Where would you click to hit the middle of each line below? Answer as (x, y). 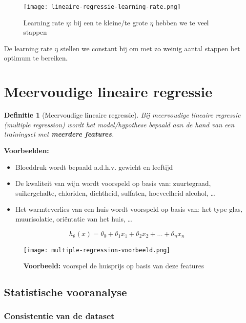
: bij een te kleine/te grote (109, 22)
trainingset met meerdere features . (59, 134)
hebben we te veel (182, 22)
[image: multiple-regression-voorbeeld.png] (97, 250)
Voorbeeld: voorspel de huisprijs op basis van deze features (114, 266)
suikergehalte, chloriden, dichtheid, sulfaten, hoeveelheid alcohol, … (115, 192)
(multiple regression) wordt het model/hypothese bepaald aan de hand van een (119, 124)
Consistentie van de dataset (59, 316)
